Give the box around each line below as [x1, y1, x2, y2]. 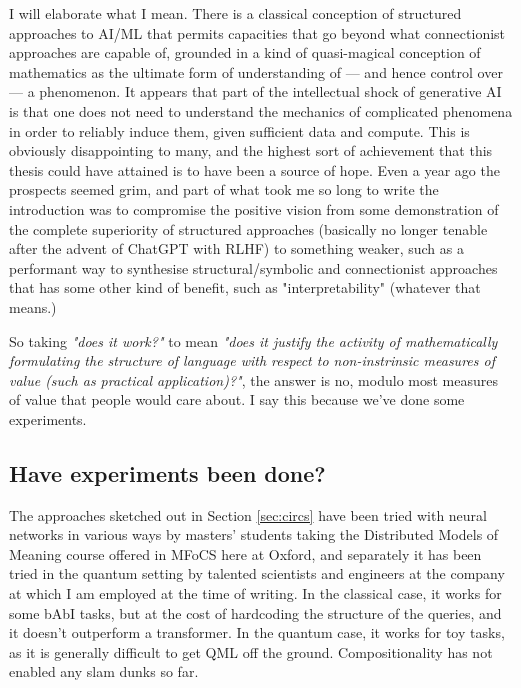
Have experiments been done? [9, 457, 326, 488]
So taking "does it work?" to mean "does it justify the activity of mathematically [9, 330, 498, 351]
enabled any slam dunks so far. [9, 661, 199, 682]
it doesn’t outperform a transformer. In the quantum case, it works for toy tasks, [9, 622, 505, 643]
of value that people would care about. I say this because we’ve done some [9, 389, 465, 410]
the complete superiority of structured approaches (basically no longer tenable [9, 218, 488, 239]
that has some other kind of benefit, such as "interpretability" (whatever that [9, 277, 481, 298]
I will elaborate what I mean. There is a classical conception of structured [9, 3, 462, 23]
